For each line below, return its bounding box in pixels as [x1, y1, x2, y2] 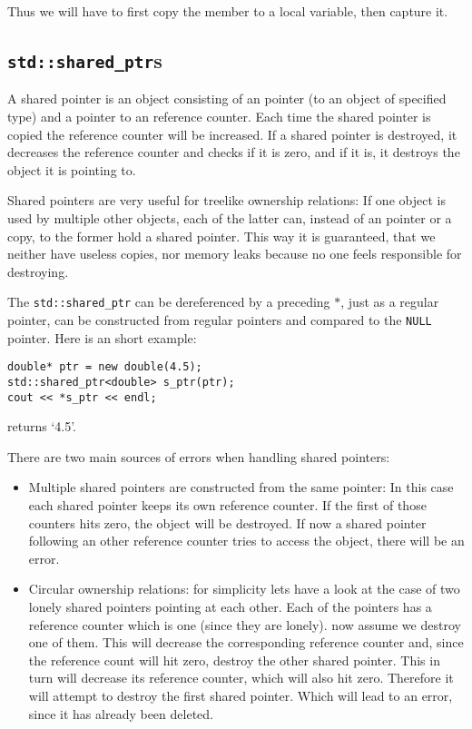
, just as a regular [340, 292, 439, 311]
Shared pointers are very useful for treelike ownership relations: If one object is [7, 191, 446, 210]
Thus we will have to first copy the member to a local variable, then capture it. [7, 2, 448, 20]
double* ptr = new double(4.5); [7, 360, 202, 374]
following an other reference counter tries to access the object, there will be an [28, 531, 465, 550]
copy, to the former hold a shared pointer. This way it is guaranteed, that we [7, 226, 436, 245]
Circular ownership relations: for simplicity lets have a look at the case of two [28, 579, 460, 598]
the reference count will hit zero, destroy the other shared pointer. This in [28, 650, 440, 669]
